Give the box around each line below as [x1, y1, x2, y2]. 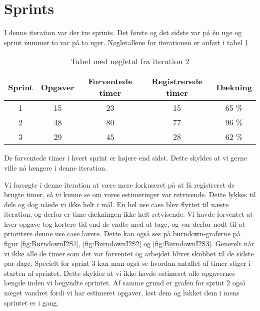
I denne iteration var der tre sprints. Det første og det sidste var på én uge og [4, 27, 242, 38]
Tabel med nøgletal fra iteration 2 [70, 55, 189, 67]
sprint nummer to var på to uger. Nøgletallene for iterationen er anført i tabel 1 [4, 37, 248, 47]
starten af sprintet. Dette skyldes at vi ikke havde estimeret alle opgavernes [4, 267, 235, 278]
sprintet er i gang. [4, 297, 59, 307]
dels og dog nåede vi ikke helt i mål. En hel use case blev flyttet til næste [4, 199, 229, 209]
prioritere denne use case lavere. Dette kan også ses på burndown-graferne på [4, 228, 240, 239]
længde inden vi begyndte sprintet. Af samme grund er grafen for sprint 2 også [4, 277, 246, 288]
